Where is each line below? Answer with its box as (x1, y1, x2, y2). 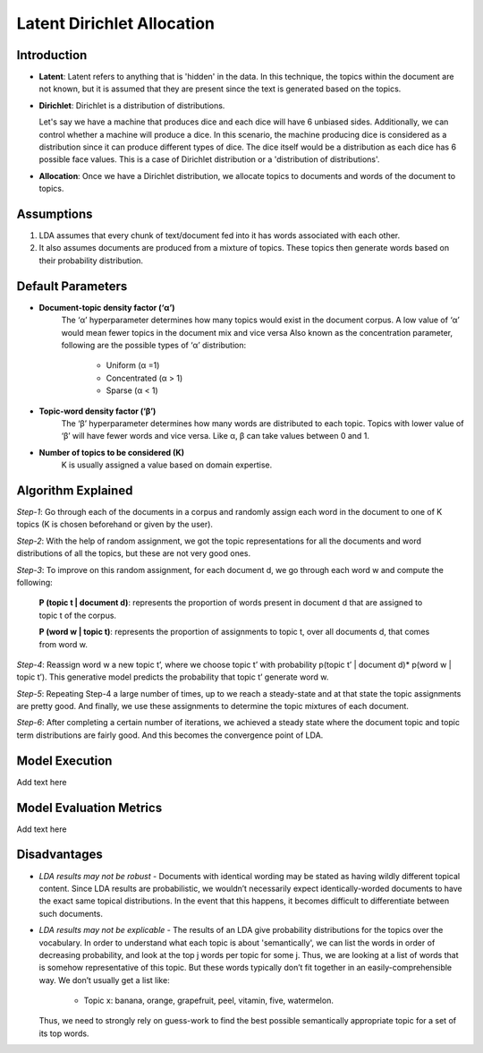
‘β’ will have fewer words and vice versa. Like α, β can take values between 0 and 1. (61, 431, 370, 441)
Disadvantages (16, 847, 103, 862)
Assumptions (16, 207, 93, 221)
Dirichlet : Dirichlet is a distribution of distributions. (38, 99, 225, 111)
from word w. (38, 638, 89, 649)
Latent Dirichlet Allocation (16, 13, 215, 33)
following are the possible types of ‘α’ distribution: (61, 339, 246, 350)
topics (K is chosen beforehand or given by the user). (16, 519, 214, 530)
